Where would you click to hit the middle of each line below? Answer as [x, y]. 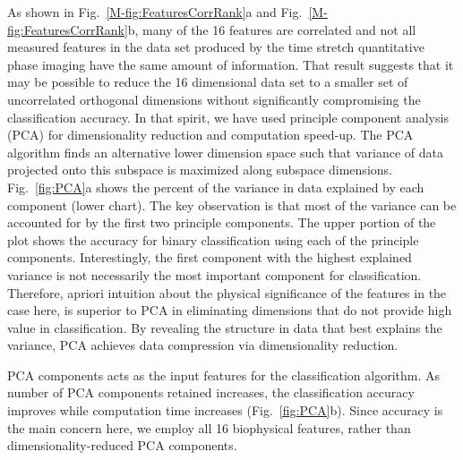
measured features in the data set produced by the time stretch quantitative [216, 47]
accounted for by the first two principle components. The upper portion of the [222, 222]
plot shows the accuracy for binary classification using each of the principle [213, 239]
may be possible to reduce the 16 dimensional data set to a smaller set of [208, 82]
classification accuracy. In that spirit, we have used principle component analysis [228, 117]
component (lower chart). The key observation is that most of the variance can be [232, 204]
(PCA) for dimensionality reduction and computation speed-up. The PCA [210, 135]
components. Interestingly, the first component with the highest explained [210, 257]
